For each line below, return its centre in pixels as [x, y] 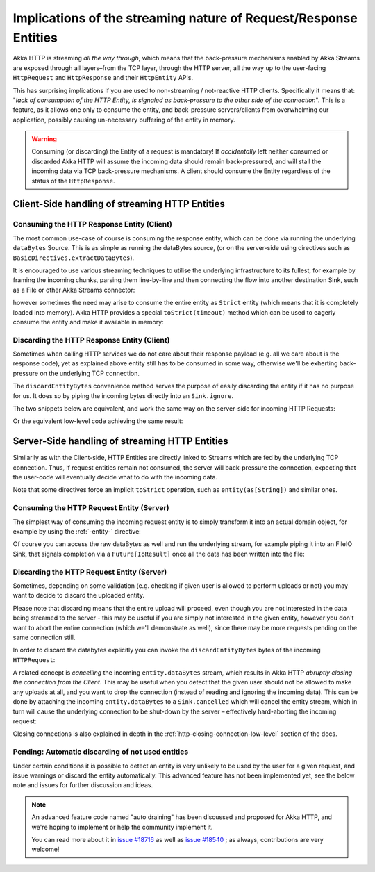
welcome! [45, 849]
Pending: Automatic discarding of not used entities [101, 752]
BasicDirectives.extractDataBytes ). [74, 258]
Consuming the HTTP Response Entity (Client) [93, 224]
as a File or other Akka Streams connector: [74, 290]
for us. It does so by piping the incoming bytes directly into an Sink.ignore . [123, 395]
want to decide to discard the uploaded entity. [79, 595]
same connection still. [44, 637]
